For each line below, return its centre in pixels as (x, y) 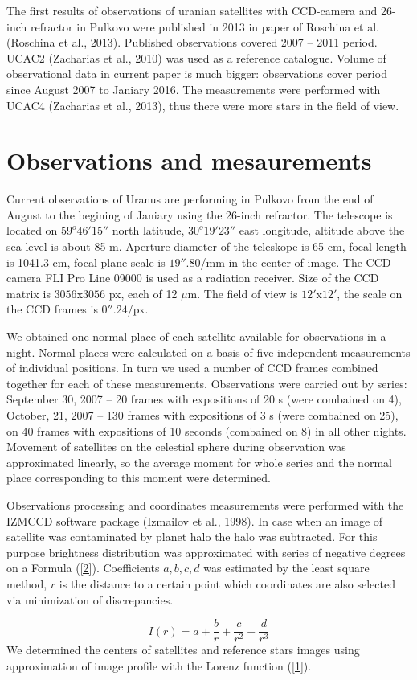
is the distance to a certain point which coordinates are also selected (227, 583)
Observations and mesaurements (189, 160)
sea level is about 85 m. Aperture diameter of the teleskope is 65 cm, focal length (206, 246)
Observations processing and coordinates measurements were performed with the (205, 504)
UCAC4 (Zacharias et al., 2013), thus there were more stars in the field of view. (203, 105)
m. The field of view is (243, 293)
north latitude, (148, 230)
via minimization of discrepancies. (90, 599)
